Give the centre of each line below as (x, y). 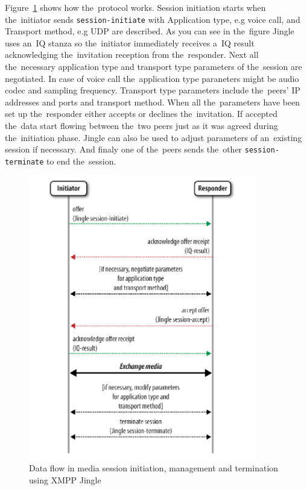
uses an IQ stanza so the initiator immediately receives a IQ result (130, 42)
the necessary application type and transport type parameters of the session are (153, 67)
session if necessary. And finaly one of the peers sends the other (124, 149)
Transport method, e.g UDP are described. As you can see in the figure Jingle (150, 31)
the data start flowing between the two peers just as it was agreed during (141, 125)
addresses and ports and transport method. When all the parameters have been (153, 102)
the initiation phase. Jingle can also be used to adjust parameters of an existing (153, 137)
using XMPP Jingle (65, 479)
